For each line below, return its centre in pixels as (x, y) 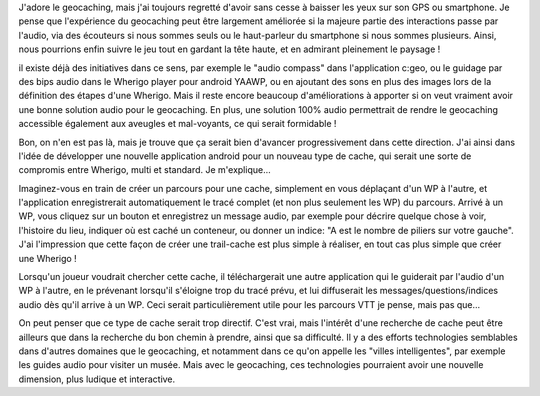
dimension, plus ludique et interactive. (97, 379)
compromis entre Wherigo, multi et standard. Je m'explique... (144, 170)
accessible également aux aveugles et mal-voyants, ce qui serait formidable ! (177, 124)
